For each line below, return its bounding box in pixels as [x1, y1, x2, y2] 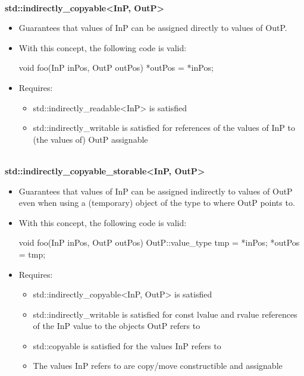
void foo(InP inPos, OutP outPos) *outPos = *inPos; [18, 61, 214, 74]
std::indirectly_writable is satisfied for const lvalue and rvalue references [33, 308, 297, 320]
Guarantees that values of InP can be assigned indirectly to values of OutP [18, 184, 293, 197]
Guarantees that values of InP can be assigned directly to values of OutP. [18, 21, 287, 34]
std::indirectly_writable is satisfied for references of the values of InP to [33, 121, 295, 134]
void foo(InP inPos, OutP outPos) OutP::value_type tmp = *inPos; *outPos [18, 236, 300, 249]
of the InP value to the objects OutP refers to [33, 319, 200, 332]
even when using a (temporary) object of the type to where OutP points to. [18, 196, 295, 209]
